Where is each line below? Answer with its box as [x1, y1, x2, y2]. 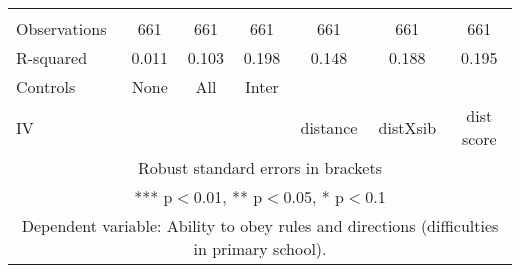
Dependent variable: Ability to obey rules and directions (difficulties [21, 214, 499, 237]
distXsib [378, 115, 437, 139]
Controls [16, 75, 76, 98]
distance [300, 115, 358, 139]
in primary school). [193, 237, 327, 260]
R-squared [16, 46, 88, 69]
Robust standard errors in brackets [138, 156, 382, 179]
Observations [16, 17, 107, 40]
